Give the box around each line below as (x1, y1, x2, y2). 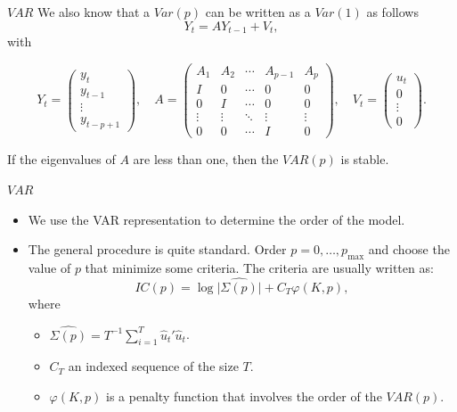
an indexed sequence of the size (68, 357, 239, 375)
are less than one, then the (133, 150, 279, 169)
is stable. (340, 150, 389, 169)
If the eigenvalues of (7, 150, 116, 169)
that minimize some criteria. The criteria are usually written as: (85, 258, 434, 276)
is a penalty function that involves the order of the (106, 386, 382, 405)
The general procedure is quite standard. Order (28, 240, 287, 259)
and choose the (368, 240, 450, 259)
